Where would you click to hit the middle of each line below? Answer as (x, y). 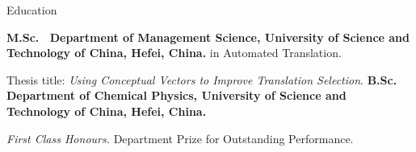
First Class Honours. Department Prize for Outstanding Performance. (180, 138)
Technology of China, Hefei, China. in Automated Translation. (174, 53)
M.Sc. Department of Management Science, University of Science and (208, 37)
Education (32, 10)
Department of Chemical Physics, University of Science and (176, 95)
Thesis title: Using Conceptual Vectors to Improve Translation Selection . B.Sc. (202, 79)
